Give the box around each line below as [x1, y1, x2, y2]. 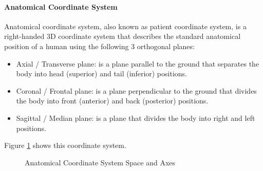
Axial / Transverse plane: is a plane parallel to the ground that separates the [16, 58, 259, 69]
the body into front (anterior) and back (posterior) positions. [16, 95, 209, 106]
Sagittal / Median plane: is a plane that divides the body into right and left [16, 112, 255, 123]
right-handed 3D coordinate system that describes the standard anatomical [4, 31, 241, 41]
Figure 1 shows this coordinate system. [4, 140, 126, 151]
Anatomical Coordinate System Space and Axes [25, 157, 176, 167]
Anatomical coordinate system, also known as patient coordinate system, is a [4, 20, 247, 31]
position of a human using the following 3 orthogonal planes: [4, 40, 195, 51]
